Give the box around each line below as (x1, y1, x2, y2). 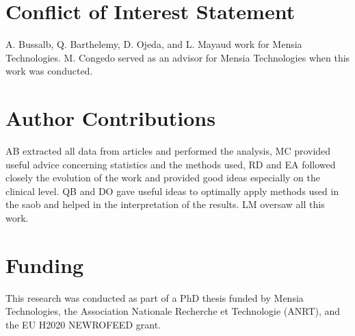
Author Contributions (5, 104, 215, 132)
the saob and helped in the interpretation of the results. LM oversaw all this (5, 197, 325, 211)
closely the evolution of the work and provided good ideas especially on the (5, 170, 320, 185)
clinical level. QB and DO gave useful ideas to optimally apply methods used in (5, 183, 339, 198)
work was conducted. (5, 64, 93, 78)
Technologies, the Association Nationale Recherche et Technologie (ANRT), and (5, 304, 341, 318)
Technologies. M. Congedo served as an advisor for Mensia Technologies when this (5, 50, 350, 64)
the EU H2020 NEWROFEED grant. (5, 317, 161, 331)
